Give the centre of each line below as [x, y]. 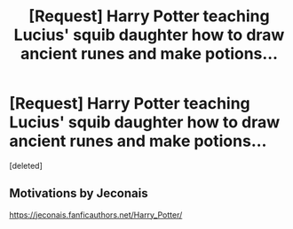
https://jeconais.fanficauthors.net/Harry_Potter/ [96, 215]
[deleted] [26, 165]
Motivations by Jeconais [79, 193]
